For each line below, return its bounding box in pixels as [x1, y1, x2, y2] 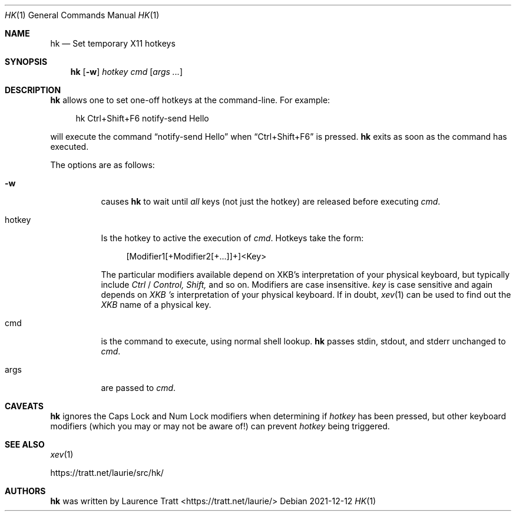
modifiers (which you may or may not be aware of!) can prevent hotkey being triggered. [50, 421, 390, 431]
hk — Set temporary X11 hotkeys [50, 38, 176, 48]
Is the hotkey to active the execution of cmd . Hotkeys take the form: [101, 233, 364, 243]
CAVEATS [5, 401, 44, 411]
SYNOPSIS [5, 57, 48, 67]
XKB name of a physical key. [101, 300, 211, 310]
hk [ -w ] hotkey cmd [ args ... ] [70, 67, 183, 77]
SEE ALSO [5, 439, 45, 449]
